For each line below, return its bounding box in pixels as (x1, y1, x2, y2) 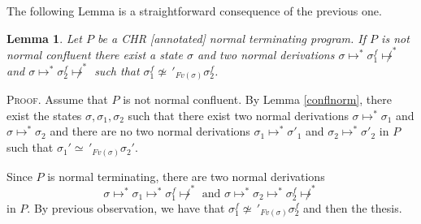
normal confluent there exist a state (7, 45, 183, 62)
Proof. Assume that (7, 91, 108, 108)
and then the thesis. (303, 199, 402, 216)
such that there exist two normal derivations (128, 106, 349, 123)
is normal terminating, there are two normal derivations (47, 167, 325, 184)
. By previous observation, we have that (27, 199, 225, 216)
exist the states (7, 106, 82, 123)
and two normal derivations (197, 45, 335, 62)
